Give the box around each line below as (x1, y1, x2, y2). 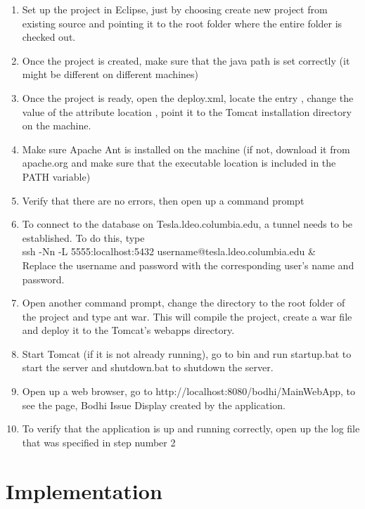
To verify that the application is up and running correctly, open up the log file (22, 421, 360, 436)
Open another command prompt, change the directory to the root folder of (22, 295, 345, 310)
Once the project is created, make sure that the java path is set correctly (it (22, 53, 350, 67)
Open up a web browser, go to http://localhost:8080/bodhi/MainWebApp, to (22, 384, 355, 399)
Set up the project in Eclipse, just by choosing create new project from (22, 2, 328, 16)
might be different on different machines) (22, 67, 198, 82)
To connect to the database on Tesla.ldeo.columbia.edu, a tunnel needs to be (22, 217, 353, 231)
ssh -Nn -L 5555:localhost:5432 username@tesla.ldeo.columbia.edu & (22, 244, 316, 259)
